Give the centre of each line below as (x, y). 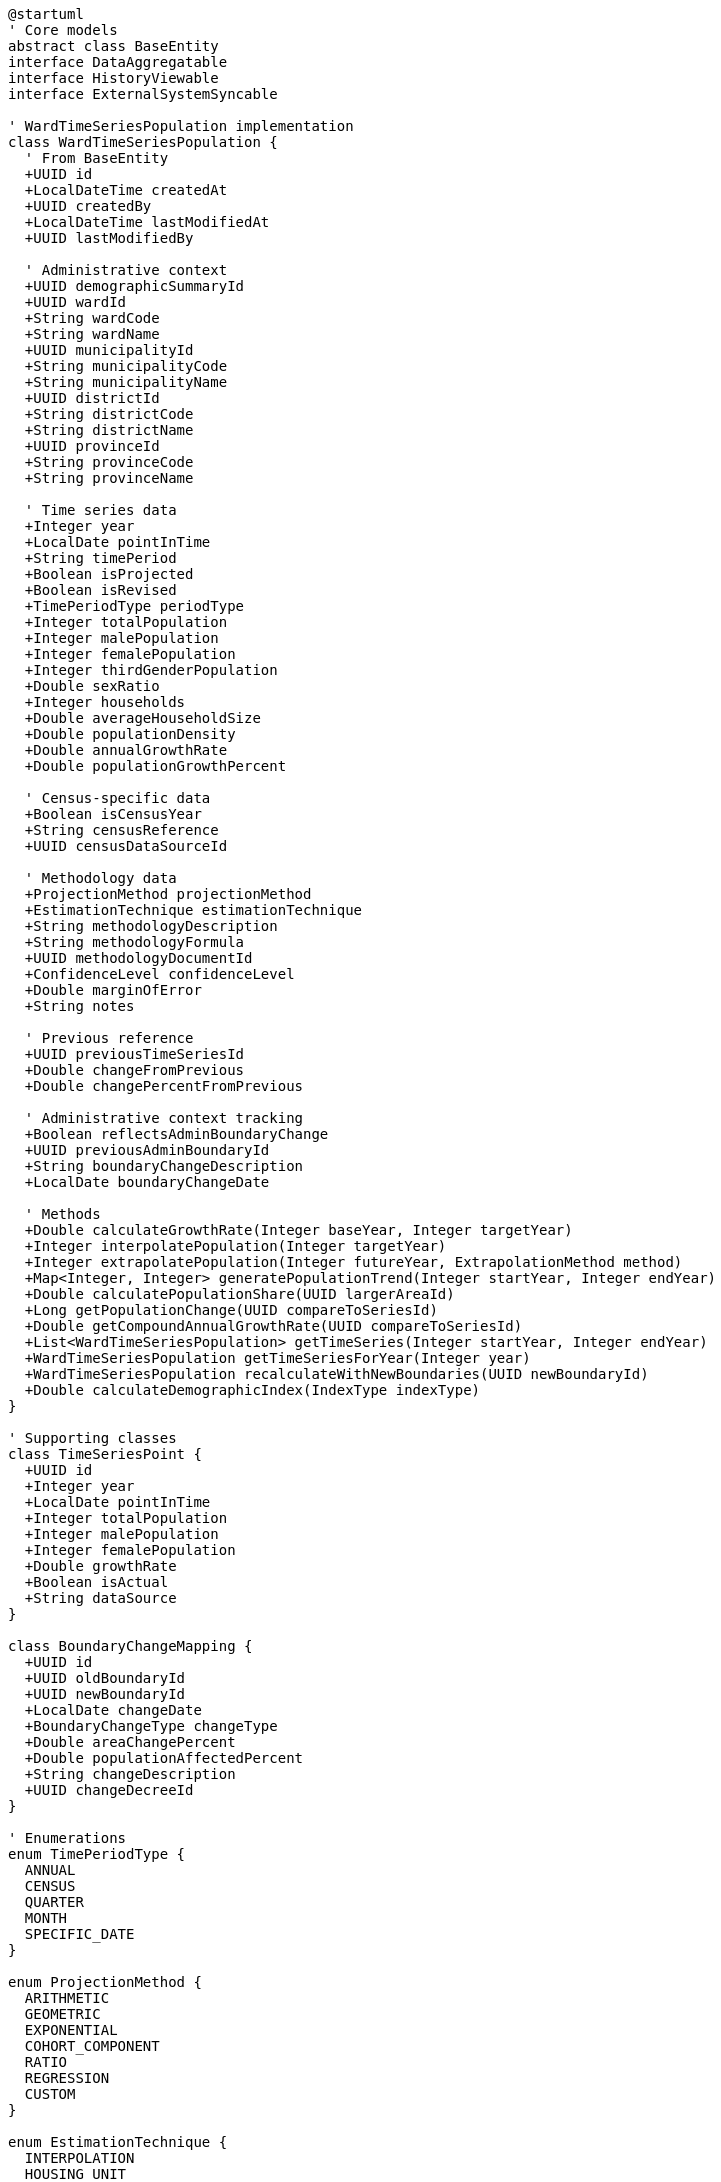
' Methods (62, 1214)
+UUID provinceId (92, 446)
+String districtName (109, 430)
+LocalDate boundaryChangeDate (147, 1182)
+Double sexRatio (92, 686)
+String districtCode (109, 414)
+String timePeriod (100, 558)
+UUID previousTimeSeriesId (134, 1054)
